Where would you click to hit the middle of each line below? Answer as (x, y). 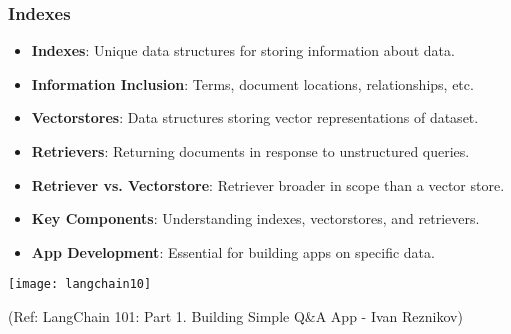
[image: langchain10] (80, 284)
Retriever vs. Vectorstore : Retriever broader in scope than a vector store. (268, 184)
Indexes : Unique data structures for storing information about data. (243, 50)
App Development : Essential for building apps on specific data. (233, 251)
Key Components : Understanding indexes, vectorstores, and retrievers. (255, 218)
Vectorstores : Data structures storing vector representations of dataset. (255, 117)
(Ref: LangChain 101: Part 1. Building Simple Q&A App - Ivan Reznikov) (235, 316)
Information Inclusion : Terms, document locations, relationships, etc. (252, 83)
